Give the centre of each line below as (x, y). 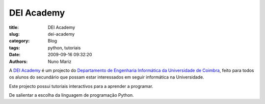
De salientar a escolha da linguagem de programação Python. (72, 95)
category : (19, 41)
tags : (14, 48)
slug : (14, 34)
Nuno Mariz (60, 62)
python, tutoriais (64, 48)
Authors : (18, 62)
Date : (15, 55)
